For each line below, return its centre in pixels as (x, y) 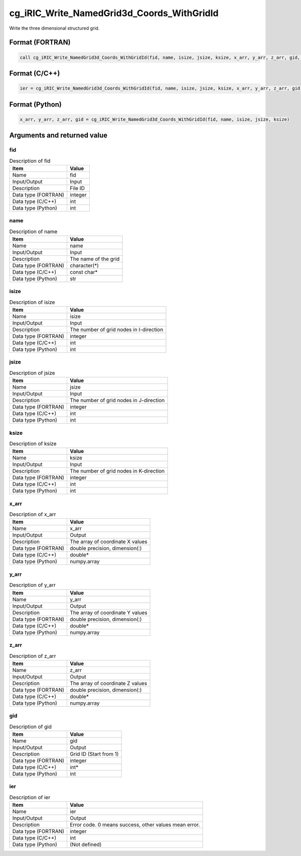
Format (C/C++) (35, 73)
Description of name (33, 231)
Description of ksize (33, 444)
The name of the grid (95, 259)
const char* (84, 272)
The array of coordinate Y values (109, 612)
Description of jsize (32, 373)
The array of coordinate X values (109, 542)
